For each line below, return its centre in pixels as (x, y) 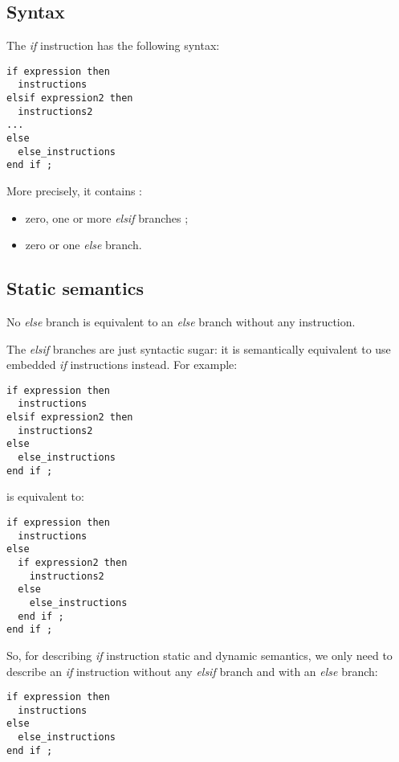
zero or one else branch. (83, 245)
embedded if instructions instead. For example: (122, 365)
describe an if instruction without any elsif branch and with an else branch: (192, 671)
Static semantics (75, 288)
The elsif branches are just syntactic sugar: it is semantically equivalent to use (199, 348)
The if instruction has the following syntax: (113, 45)
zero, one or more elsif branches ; (107, 217)
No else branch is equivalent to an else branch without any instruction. (181, 322)
